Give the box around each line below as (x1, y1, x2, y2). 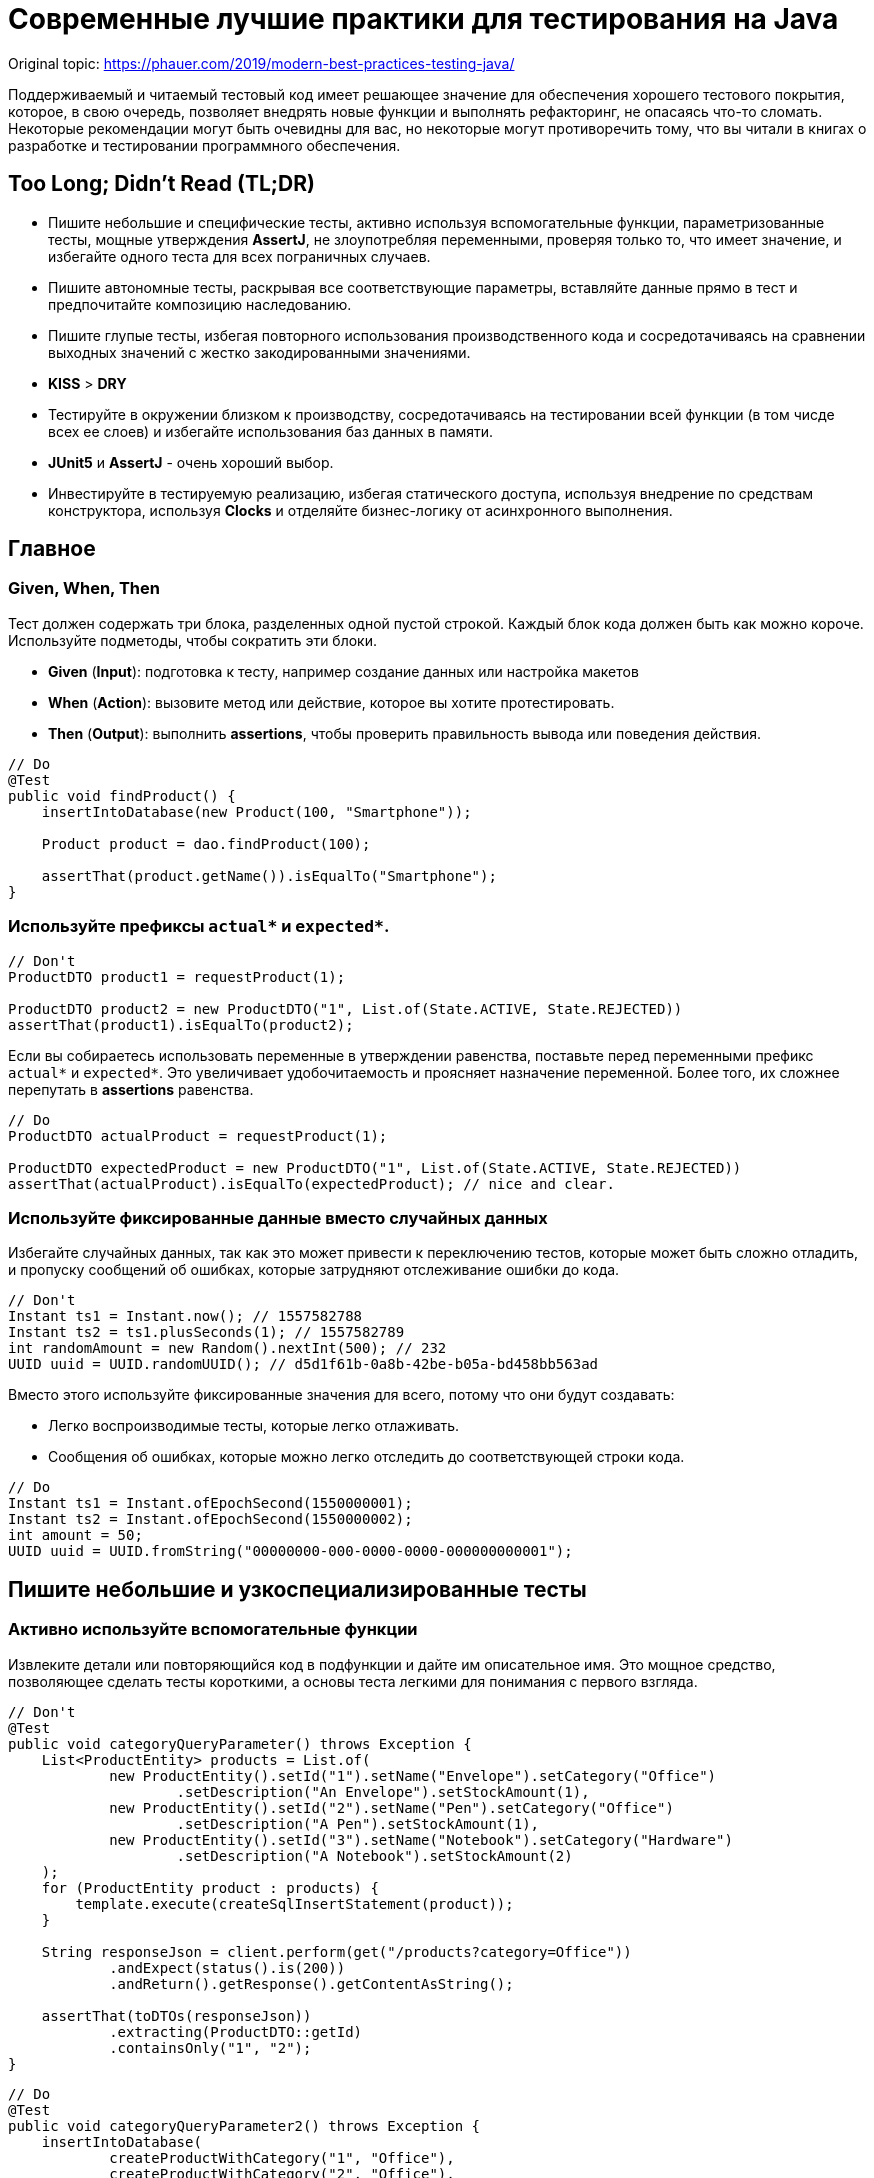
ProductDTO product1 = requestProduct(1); (8, 968, 346, 985)
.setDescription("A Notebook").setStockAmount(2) (176, 1847, 573, 1864)
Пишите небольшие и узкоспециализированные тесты (8, 1576, 587, 1602)
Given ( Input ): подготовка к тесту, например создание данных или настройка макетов (48, 662, 639, 680)
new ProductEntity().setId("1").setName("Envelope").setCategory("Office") (109, 1767, 717, 1784)
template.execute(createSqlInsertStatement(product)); (75, 1895, 514, 1912)
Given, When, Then (8, 578, 160, 599)
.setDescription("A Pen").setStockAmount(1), (176, 1815, 540, 1832)
